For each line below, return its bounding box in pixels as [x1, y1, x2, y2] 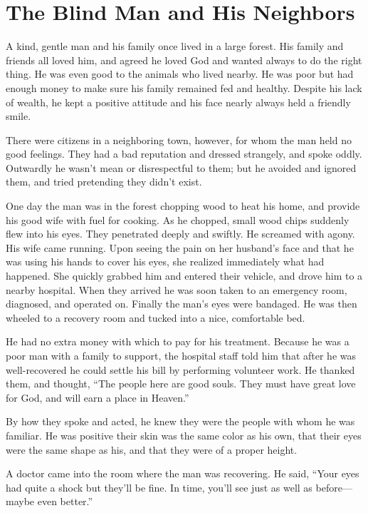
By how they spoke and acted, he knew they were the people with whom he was [6, 414, 355, 429]
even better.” [37, 494, 93, 509]
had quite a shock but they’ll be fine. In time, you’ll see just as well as [6, 479, 312, 494]
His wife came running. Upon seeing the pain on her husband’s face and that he [6, 240, 354, 255]
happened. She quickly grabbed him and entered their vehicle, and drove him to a [6, 268, 363, 283]
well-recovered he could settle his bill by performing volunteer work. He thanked [6, 362, 355, 377]
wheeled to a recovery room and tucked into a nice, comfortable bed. [6, 310, 305, 325]
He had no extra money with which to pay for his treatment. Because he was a [6, 334, 349, 349]
